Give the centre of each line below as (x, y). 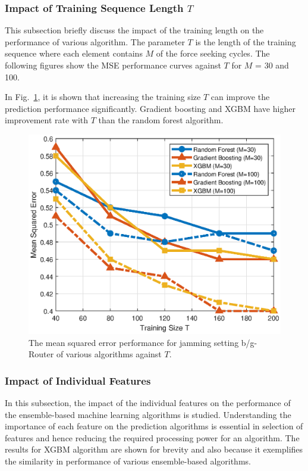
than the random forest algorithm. (161, 120)
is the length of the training (246, 41)
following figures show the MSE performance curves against (113, 65)
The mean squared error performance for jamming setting (134, 342)
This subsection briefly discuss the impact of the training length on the (134, 30)
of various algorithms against (109, 354)
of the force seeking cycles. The (213, 53)
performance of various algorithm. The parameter (95, 41)
